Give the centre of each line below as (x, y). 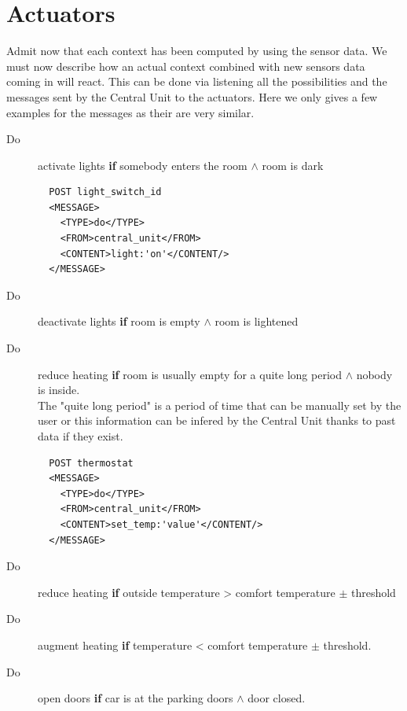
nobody (374, 374)
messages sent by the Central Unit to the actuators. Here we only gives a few (192, 96)
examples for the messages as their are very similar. (130, 112)
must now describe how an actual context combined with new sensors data (186, 66)
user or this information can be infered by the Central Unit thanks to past (217, 420)
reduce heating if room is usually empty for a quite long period (190, 374)
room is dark (293, 165)
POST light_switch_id (105, 192)
